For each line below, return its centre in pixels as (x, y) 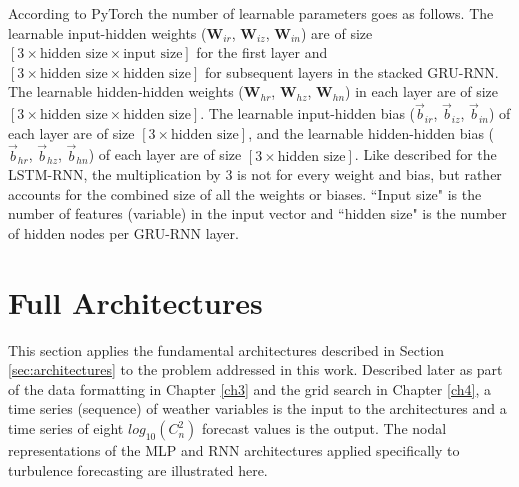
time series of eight (66, 428)
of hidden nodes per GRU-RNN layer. (123, 232)
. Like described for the (425, 154)
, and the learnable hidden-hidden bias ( (371, 132)
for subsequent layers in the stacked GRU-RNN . (351, 71)
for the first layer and (262, 52)
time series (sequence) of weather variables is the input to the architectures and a (257, 408)
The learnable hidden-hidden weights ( (126, 91)
